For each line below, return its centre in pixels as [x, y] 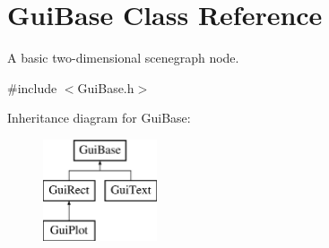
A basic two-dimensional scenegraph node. [123, 58]
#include [32, 87]
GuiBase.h [106, 87]
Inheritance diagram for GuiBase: [99, 118]
